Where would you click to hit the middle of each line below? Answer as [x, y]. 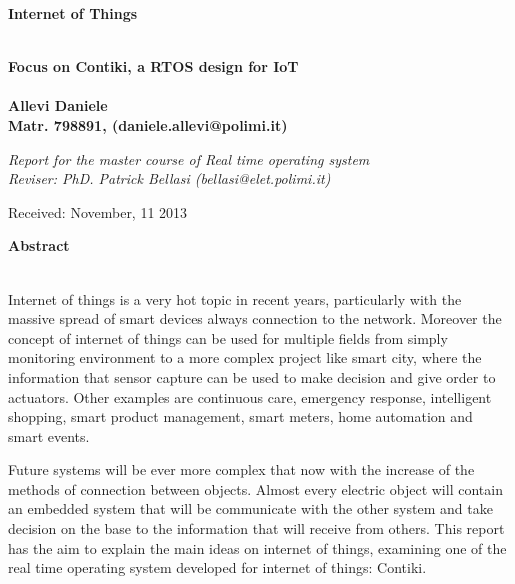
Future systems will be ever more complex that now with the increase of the [241, 469]
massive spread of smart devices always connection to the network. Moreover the [255, 318]
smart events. [49, 435]
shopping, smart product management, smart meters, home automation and [240, 416]
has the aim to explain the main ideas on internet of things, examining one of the [257, 547]
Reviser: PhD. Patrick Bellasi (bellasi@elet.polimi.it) [169, 178]
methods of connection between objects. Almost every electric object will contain [255, 488]
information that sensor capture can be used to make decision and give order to [252, 376]
